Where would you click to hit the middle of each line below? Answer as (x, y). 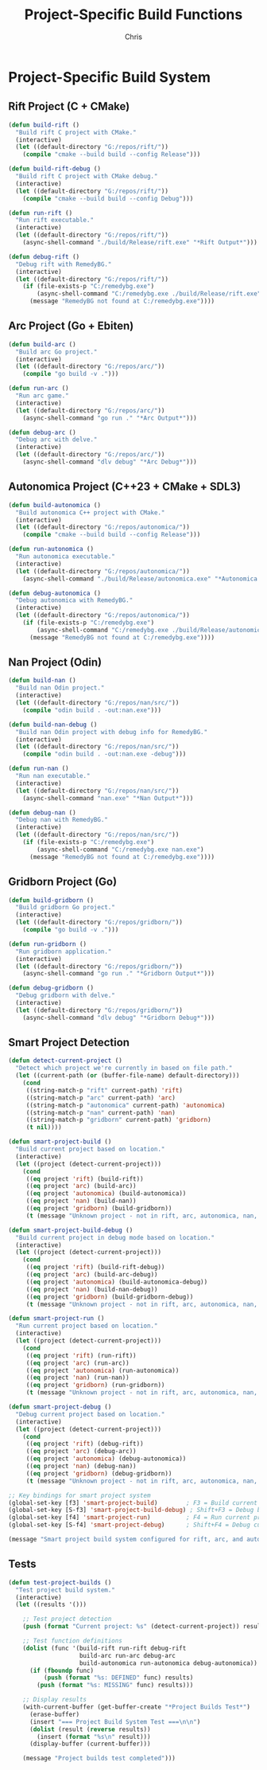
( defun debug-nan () (43, 813)
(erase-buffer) (54, 1714)
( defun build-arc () (43, 344)
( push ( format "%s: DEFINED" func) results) (118, 1678)
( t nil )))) (44, 1127)
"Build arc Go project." (56, 352)
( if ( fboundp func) (61, 1670)
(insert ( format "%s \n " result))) (94, 1737)
